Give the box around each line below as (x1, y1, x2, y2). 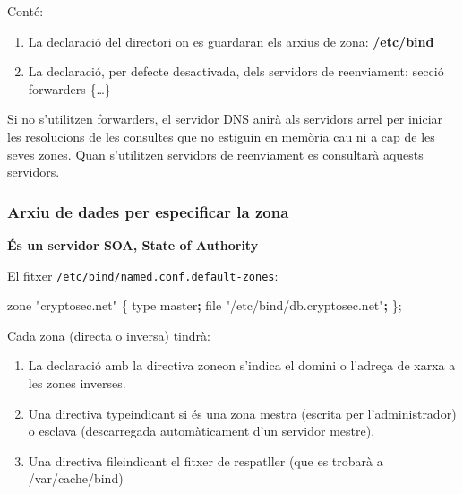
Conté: (7, 2, 44, 20)
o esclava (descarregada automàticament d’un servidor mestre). (28, 421, 375, 440)
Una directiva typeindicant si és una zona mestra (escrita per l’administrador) (28, 403, 457, 422)
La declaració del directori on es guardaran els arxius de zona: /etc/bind (28, 31, 434, 50)
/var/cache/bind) (28, 469, 124, 488)
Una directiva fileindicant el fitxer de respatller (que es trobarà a (28, 451, 383, 470)
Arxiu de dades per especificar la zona (7, 200, 289, 222)
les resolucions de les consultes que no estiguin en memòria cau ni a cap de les (7, 126, 435, 145)
